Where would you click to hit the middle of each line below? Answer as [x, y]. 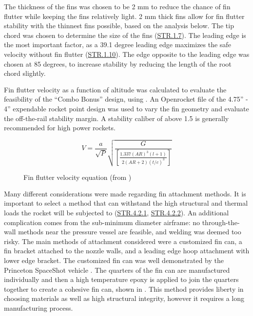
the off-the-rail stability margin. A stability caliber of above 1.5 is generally [117, 118]
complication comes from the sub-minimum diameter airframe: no [102, 222]
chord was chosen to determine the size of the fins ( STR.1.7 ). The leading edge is [125, 35]
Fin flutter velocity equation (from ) [78, 177]
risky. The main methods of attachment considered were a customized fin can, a [123, 241]
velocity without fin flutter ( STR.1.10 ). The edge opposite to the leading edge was [127, 54]
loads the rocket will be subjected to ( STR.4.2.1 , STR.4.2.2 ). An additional [117, 213]
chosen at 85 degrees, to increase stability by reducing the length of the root [118, 63]
